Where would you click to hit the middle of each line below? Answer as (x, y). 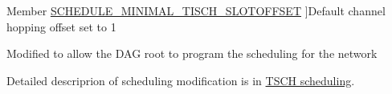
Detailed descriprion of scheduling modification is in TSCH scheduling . (181, 80)
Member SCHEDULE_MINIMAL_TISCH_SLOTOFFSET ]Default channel (196, 10)
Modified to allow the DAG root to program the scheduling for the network (192, 53)
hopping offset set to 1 (61, 26)
